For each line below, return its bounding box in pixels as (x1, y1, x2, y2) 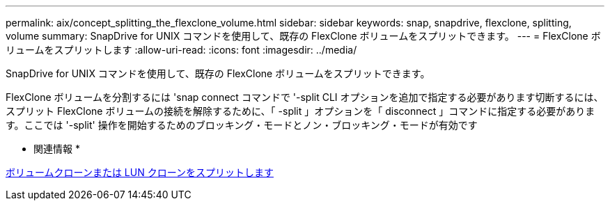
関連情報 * (33, 143, 80, 154)
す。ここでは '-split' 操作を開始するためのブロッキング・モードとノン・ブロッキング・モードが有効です (6, 119, 478, 131)
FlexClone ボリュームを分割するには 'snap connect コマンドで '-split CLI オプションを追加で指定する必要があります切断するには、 (6, 91, 604, 103)
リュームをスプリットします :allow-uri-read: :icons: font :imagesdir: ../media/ (6, 44, 357, 56)
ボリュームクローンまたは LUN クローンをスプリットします (6, 166, 274, 178)
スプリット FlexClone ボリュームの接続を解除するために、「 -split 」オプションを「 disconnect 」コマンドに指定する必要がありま (6, 105, 595, 117)
